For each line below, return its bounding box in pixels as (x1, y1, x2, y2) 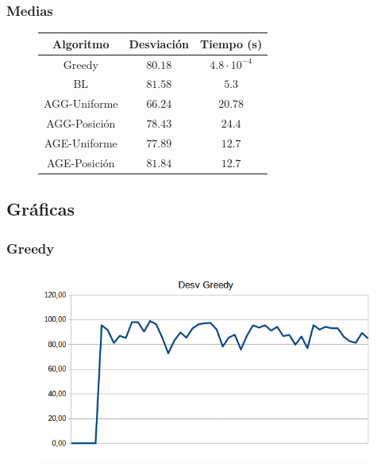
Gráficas (6, 197, 75, 221)
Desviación (129, 35, 190, 52)
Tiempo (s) (200, 35, 263, 52)
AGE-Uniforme (44, 134, 117, 151)
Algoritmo (52, 35, 110, 52)
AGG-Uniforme (44, 95, 118, 112)
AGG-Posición (46, 115, 116, 132)
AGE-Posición (46, 154, 115, 170)
